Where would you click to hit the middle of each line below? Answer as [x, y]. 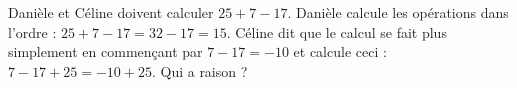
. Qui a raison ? [199, 70]
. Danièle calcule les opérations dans [398, 12]
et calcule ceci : [340, 51]
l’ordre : [32, 31]
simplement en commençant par [105, 51]
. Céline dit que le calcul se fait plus [336, 31]
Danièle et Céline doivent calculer [111, 12]
